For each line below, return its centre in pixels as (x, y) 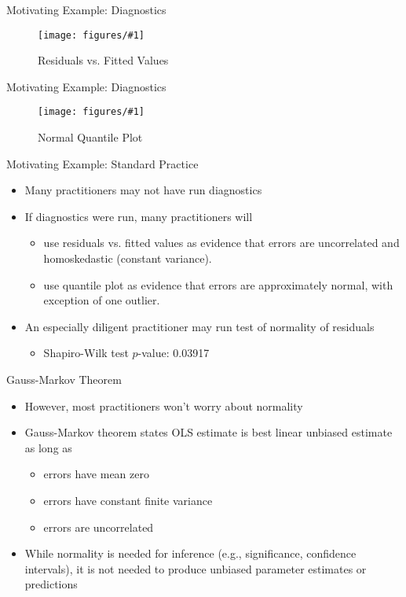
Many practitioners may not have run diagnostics (143, 190)
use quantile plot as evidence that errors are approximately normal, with (218, 284)
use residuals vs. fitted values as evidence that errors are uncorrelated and (221, 243)
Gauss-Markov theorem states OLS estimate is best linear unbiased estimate (208, 432)
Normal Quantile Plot (90, 137)
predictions (51, 584)
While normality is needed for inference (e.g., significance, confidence (190, 553)
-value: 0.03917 (174, 353)
